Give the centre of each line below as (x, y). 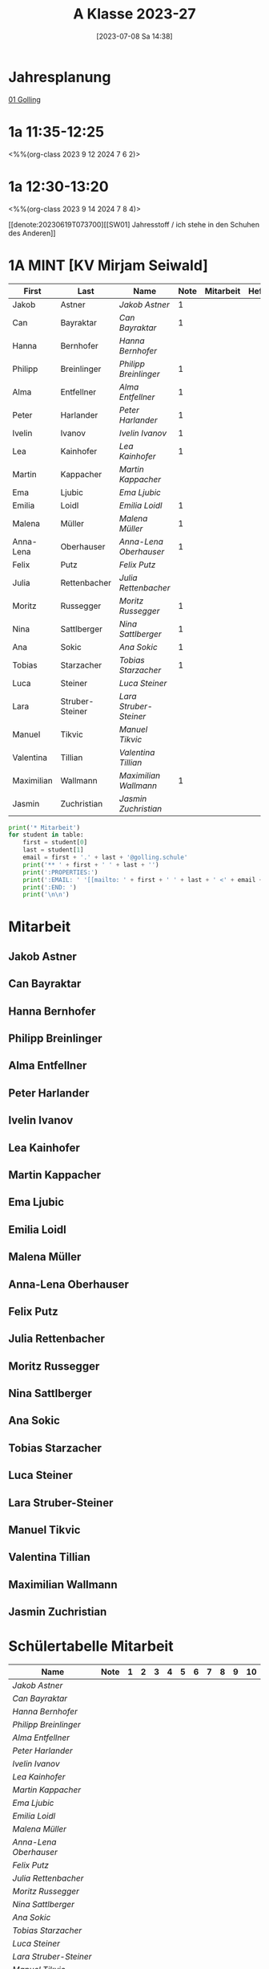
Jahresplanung (60, 77)
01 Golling (25, 99)
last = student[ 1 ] (53, 850)
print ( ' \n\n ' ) (46, 895)
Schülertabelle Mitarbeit (91, 1646)
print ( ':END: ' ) (50, 887)
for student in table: (46, 835)
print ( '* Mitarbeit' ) (44, 827)
